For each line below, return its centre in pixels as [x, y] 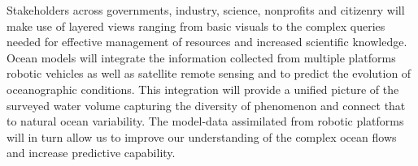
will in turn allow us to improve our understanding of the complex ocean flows [202, 136]
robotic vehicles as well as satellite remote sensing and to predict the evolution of [209, 73]
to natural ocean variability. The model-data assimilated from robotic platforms [205, 121]
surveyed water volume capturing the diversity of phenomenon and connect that [206, 105]
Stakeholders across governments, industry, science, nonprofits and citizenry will [206, 10]
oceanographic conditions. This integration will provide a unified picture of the [203, 89]
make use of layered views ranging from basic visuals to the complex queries [196, 26]
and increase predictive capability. [91, 153]
